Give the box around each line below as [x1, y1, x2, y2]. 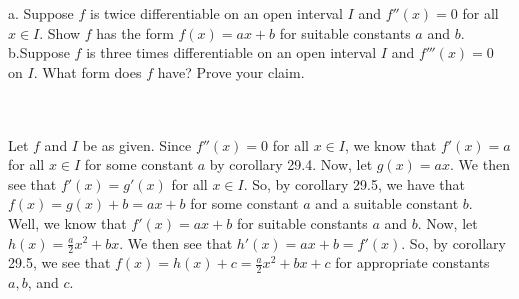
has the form [96, 22, 174, 43]
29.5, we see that [8, 252, 111, 273]
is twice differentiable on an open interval [90, 3, 343, 23]
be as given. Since [82, 134, 192, 155]
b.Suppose [8, 42, 70, 63]
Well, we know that [8, 212, 127, 233]
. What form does [33, 61, 142, 82]
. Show [39, 22, 81, 43]
